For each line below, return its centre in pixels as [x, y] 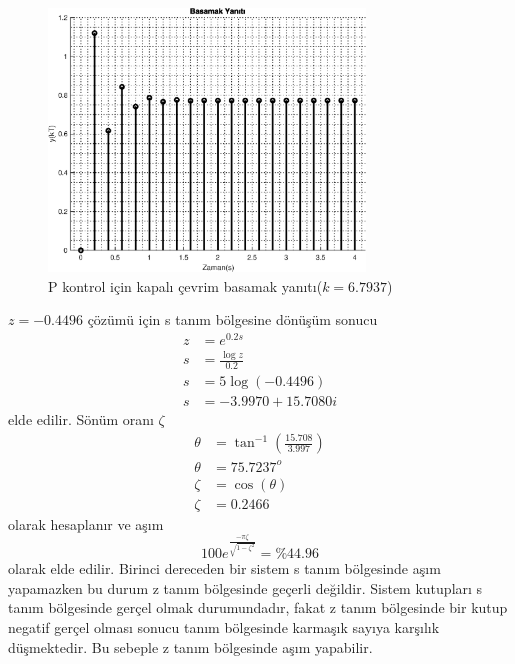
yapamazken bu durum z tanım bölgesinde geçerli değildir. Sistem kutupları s [245, 587]
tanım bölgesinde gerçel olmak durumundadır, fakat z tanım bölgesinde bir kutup [258, 607]
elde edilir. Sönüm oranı [81, 419]
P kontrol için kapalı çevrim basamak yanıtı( [185, 285]
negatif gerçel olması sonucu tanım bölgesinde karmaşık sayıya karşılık [224, 626]
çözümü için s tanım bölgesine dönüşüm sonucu [232, 319]
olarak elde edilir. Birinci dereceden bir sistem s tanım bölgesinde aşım [224, 568]
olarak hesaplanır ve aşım [86, 523]
